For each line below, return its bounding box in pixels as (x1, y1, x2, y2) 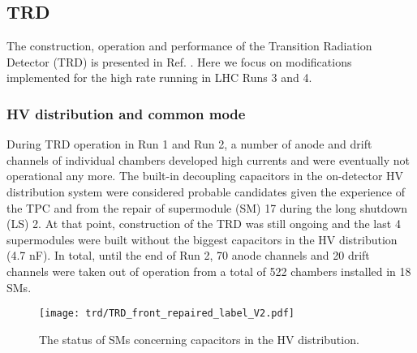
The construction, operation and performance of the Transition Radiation (6, 37, 372, 54)
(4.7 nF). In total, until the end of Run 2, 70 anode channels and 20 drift (6, 247, 370, 264)
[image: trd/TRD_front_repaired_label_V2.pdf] (39, 308, 294, 320)
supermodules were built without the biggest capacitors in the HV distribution (6, 230, 398, 248)
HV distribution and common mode (6, 103, 246, 123)
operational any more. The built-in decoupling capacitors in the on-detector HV (6, 167, 404, 184)
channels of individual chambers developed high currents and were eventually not (6, 151, 411, 168)
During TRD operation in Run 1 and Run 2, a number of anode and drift (6, 136, 372, 153)
